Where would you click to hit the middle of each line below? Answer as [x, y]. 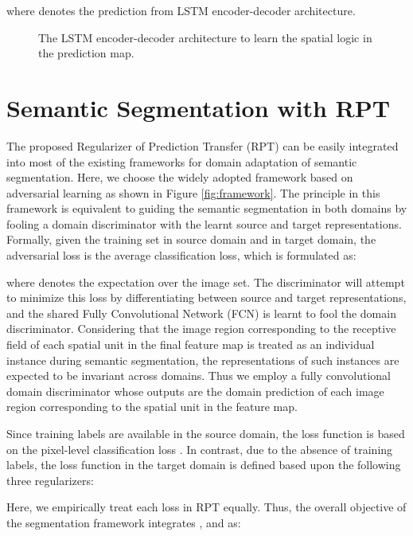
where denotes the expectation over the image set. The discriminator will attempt [206, 282]
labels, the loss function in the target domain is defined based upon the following [204, 465]
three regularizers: [50, 480]
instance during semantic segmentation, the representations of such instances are [203, 360]
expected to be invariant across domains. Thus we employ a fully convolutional [199, 376]
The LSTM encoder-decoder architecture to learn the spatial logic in [205, 37]
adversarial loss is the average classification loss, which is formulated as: [181, 255]
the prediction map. [86, 53]
